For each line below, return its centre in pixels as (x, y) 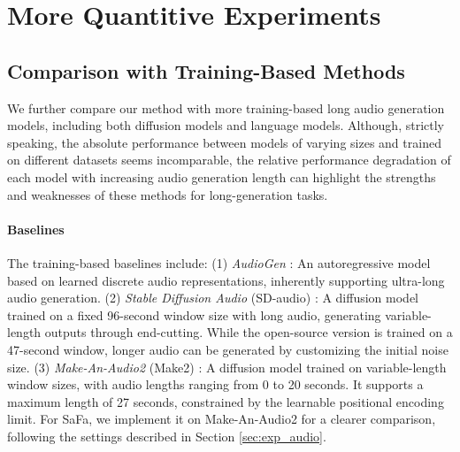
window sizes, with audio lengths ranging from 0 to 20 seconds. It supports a (215, 384)
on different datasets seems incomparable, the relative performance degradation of (229, 160)
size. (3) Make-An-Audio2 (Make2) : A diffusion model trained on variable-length (227, 367)
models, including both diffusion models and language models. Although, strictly (226, 125)
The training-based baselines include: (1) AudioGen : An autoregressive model (219, 262)
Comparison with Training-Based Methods (206, 70)
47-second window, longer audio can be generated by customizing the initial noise (228, 349)
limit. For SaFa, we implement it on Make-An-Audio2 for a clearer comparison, (222, 419)
